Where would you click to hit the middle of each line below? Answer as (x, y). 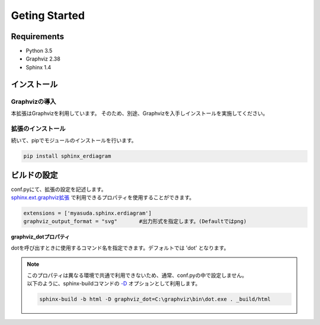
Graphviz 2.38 (43, 59)
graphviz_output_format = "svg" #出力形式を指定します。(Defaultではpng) (135, 222)
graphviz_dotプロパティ (41, 237)
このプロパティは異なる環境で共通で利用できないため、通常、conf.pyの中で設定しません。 (137, 275)
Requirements (38, 36)
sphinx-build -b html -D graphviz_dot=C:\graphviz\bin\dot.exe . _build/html (155, 299)
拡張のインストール (38, 129)
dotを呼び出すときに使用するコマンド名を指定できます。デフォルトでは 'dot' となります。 (120, 248)
